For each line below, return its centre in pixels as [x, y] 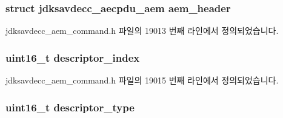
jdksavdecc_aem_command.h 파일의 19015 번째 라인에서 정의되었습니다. [142, 80]
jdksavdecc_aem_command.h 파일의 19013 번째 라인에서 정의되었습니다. [142, 31]
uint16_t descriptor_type [70, 107]
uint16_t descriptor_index [73, 57]
